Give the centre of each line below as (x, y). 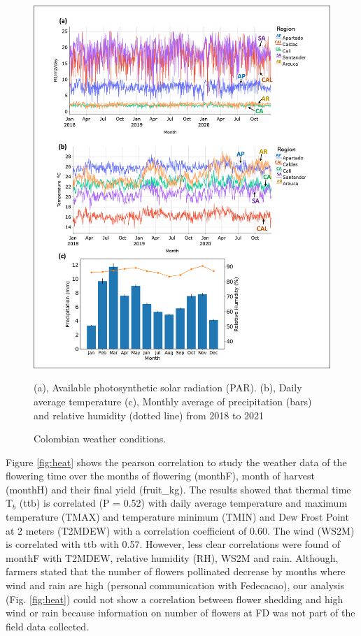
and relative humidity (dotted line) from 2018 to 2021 (149, 415)
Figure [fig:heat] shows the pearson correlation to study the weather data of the (176, 462)
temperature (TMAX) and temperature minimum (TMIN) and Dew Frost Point (177, 517)
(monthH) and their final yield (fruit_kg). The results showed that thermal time (178, 489)
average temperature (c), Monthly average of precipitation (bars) (173, 401)
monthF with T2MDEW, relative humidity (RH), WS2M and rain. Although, (172, 557)
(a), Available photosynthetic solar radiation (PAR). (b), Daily (168, 388)
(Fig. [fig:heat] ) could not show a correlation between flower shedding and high (175, 599)
